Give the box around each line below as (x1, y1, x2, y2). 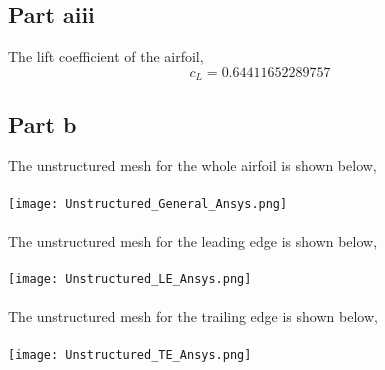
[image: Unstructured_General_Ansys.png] (8, 196, 288, 211)
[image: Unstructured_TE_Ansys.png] (8, 347, 252, 362)
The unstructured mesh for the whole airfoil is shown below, (8, 155, 377, 176)
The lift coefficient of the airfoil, (8, 46, 204, 67)
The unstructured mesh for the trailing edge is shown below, (8, 306, 378, 327)
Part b (8, 108, 77, 139)
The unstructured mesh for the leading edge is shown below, (8, 230, 378, 251)
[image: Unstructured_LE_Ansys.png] (8, 272, 252, 287)
